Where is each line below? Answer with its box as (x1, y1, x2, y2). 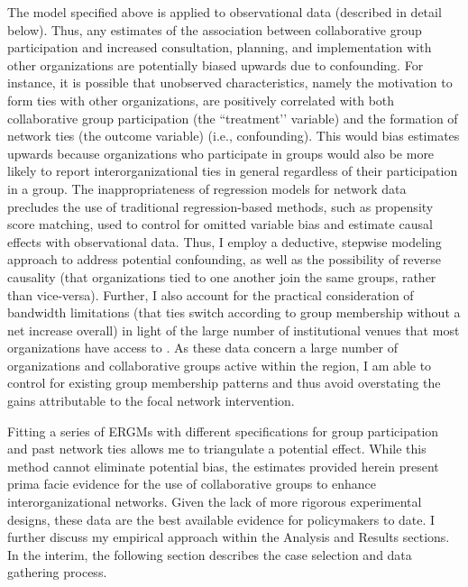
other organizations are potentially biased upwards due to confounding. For (7, 55, 424, 74)
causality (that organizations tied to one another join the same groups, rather (7, 267, 436, 286)
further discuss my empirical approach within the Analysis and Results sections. (7, 527, 450, 546)
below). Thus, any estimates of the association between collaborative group (7, 20, 422, 39)
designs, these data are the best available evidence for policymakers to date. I (7, 509, 436, 528)
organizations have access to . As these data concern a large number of (7, 338, 398, 357)
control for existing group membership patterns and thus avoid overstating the (7, 373, 441, 392)
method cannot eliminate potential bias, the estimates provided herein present (7, 456, 439, 475)
